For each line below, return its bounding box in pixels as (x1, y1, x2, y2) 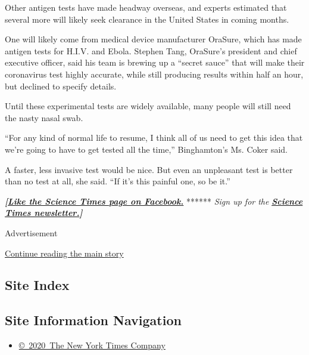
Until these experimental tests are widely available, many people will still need (5, 100, 291, 112)
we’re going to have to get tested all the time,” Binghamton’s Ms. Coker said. (5, 143, 288, 155)
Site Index (5, 276, 70, 294)
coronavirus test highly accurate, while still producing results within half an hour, (5, 67, 304, 80)
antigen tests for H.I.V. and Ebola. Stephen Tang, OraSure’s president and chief (5, 44, 297, 57)
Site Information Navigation (5, 311, 182, 329)
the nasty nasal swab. (5, 111, 83, 124)
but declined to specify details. (5, 79, 117, 92)
